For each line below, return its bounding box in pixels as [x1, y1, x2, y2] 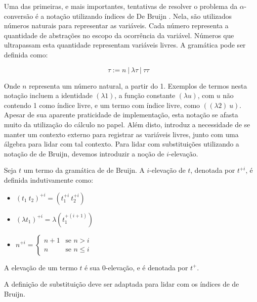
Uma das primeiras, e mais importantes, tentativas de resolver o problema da [4, 1, 238, 11]
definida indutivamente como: [4, 174, 93, 185]
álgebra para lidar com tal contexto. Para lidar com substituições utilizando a [4, 139, 239, 149]
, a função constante [114, 90, 175, 101]
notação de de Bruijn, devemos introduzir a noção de [4, 148, 165, 158]
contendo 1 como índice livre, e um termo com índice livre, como [4, 100, 200, 110]
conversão [4, 10, 33, 21]
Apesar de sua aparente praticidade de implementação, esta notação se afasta [4, 109, 238, 120]
